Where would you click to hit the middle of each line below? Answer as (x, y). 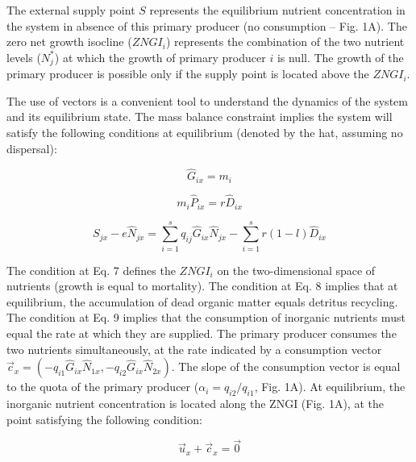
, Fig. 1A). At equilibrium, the (330, 387)
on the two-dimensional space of (296, 270)
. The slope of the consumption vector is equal (286, 366)
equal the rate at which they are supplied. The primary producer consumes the (202, 333)
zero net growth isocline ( (69, 42)
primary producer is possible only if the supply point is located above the (188, 74)
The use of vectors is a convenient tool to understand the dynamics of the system (207, 100)
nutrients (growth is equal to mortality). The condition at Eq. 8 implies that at (202, 286)
